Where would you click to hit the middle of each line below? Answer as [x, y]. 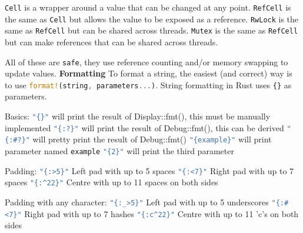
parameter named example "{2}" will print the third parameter [119, 151]
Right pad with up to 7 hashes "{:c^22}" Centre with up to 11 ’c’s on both [162, 213]
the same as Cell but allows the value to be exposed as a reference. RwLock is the [152, 19]
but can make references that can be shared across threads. [111, 41]
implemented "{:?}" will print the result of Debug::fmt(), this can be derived [144, 127]
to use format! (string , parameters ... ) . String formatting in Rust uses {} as [148, 84]
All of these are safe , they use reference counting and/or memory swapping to [146, 61]
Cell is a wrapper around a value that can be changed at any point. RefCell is [148, 7]
